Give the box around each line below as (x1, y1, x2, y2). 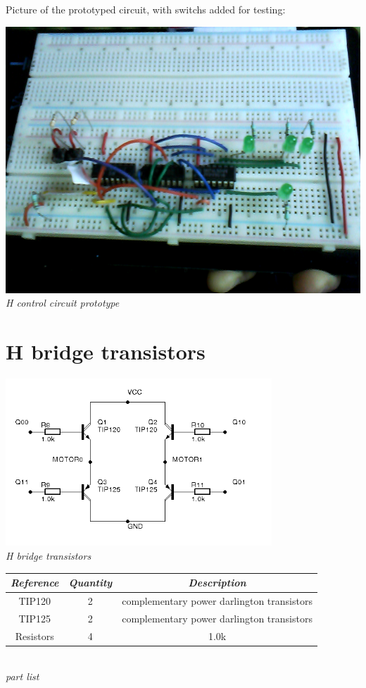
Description (188, 575, 246, 590)
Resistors (15, 628, 54, 643)
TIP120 (18, 593, 51, 608)
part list (6, 669, 39, 684)
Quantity (68, 575, 113, 590)
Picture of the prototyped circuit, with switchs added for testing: (6, 2, 286, 16)
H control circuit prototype (6, 295, 120, 310)
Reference (11, 575, 59, 590)
